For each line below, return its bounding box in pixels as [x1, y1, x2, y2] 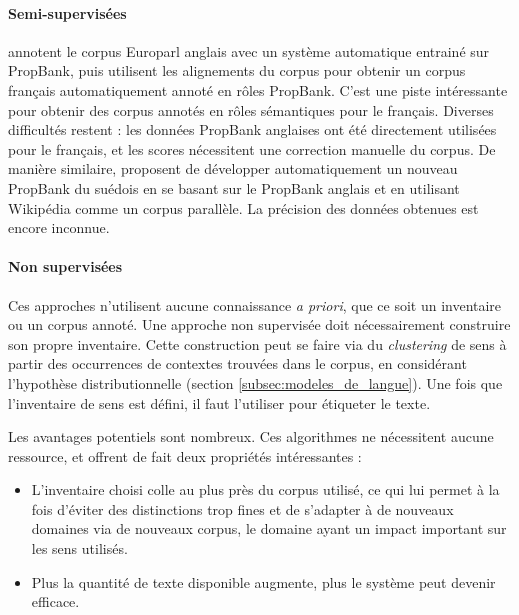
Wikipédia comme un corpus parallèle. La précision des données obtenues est [8, 197, 479, 218]
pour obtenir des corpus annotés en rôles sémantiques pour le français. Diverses [8, 99, 494, 120]
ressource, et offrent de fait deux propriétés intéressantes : [8, 445, 362, 466]
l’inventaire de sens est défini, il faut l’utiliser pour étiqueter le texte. [8, 392, 431, 413]
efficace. [31, 591, 80, 612]
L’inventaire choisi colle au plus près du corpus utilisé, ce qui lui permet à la [31, 479, 500, 500]
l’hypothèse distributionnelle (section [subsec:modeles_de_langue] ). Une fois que [8, 372, 503, 393]
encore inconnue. [8, 217, 110, 238]
